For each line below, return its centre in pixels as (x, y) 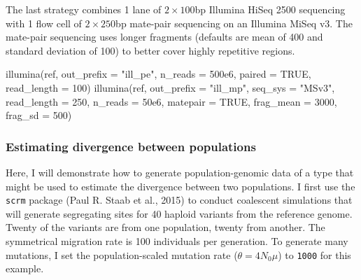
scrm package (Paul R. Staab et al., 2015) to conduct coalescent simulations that (179, 200)
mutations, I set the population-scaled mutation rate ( (122, 254)
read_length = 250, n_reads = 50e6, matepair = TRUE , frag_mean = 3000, (171, 101)
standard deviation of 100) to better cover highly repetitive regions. (150, 50)
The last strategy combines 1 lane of (84, 9)
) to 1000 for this (314, 254)
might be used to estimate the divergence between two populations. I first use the (180, 186)
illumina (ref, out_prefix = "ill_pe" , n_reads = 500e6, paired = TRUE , (158, 74)
